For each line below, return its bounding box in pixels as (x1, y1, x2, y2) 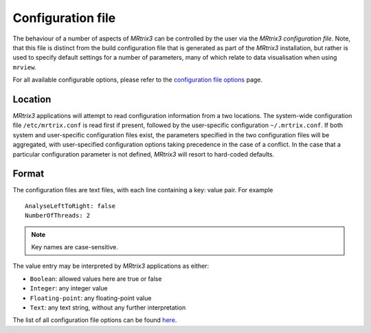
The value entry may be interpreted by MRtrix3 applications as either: (12, 262, 210, 271)
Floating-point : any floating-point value (30, 294, 152, 302)
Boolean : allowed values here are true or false (30, 275, 162, 283)
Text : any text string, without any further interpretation (30, 303, 186, 312)
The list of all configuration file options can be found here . (12, 316, 177, 324)
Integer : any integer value (30, 284, 108, 292)
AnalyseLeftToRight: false (25, 202, 116, 209)
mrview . (12, 62, 37, 71)
